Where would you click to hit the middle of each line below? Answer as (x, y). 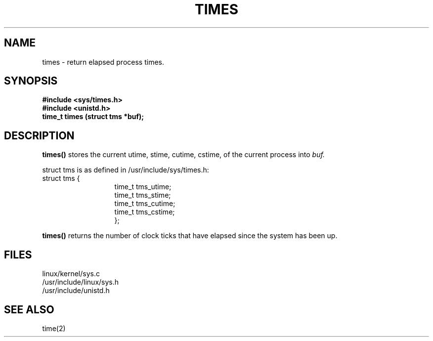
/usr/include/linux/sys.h (81, 282)
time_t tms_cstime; (145, 212)
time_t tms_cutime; (145, 204)
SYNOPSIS (31, 81)
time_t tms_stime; (143, 195)
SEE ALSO (29, 309)
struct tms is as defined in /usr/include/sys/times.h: (126, 170)
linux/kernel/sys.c (71, 274)
